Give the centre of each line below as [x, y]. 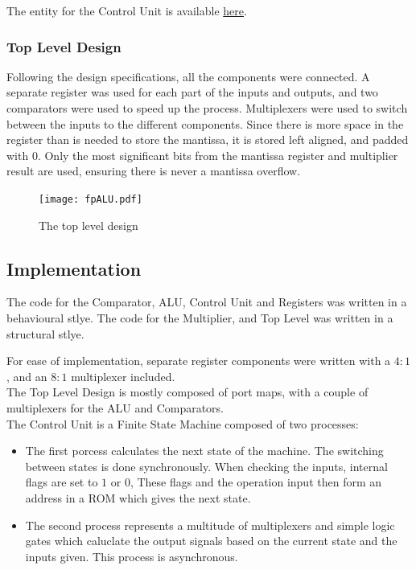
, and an [27, 376]
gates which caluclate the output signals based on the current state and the [211, 541]
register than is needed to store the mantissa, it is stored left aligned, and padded [208, 139]
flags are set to [62, 482]
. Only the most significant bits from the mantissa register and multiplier [218, 155]
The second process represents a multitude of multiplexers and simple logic [210, 525]
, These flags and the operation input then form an [256, 482]
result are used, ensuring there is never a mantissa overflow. [154, 171]
